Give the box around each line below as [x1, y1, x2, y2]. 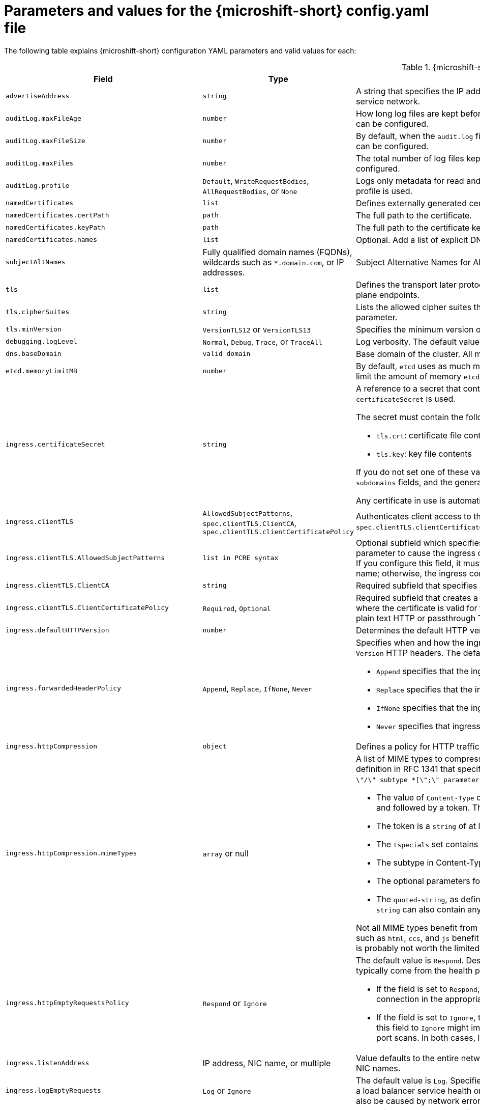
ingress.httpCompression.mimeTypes [6, 849, 137, 857]
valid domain [202, 350, 251, 358]
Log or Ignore [202, 1085, 251, 1096]
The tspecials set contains [376, 839, 478, 849]
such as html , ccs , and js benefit [355, 932, 479, 943]
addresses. [202, 267, 245, 277]
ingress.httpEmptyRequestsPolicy [6, 999, 129, 1007]
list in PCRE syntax [202, 554, 279, 562]
